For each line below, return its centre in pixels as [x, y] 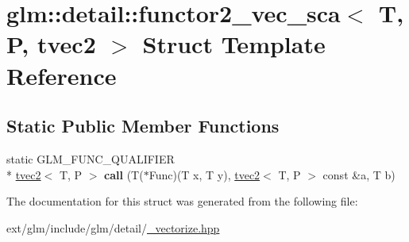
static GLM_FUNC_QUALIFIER [91, 158]
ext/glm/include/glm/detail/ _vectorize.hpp [113, 227]
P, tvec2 [51, 44]
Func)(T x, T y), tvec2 [204, 174]
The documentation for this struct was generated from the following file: [182, 201]
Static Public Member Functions [143, 126]
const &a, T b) [359, 174]
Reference [62, 75]
